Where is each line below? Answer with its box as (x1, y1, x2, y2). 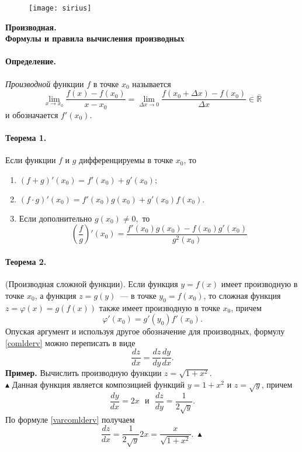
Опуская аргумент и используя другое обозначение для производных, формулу (5, 325, 285, 337)
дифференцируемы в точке (79, 154, 173, 166)
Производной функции (5, 77, 84, 89)
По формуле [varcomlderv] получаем (5, 413, 135, 425)
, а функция (34, 289, 77, 301)
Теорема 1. (5, 131, 47, 143)
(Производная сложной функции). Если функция (5, 278, 178, 290)
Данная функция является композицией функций (12, 378, 185, 390)
